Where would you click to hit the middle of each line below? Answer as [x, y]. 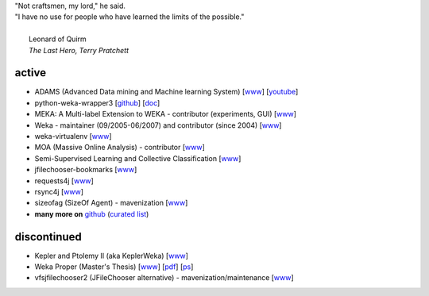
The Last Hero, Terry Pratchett [79, 50]
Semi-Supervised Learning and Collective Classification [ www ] [138, 158]
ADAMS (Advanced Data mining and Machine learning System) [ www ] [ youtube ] [166, 92]
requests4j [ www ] [64, 181]
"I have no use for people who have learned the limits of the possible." [129, 17]
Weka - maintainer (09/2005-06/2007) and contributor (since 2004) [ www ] [158, 125]
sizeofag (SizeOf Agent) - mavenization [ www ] [111, 203]
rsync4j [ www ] [59, 191]
